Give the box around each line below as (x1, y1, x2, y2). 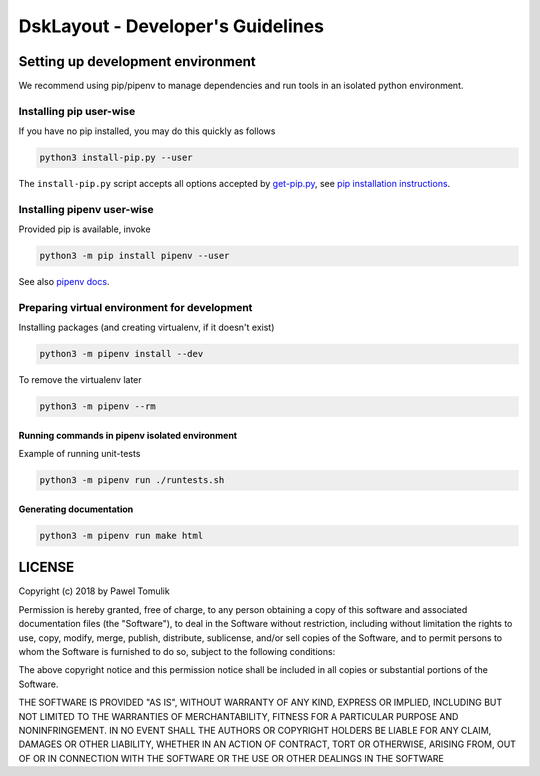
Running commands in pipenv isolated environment (18, 429, 238, 441)
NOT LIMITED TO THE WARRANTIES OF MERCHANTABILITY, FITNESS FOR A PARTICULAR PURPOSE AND (18, 710, 459, 722)
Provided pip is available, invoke (18, 223, 151, 235)
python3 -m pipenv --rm (39, 401, 157, 412)
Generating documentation (18, 503, 134, 515)
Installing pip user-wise (18, 104, 136, 118)
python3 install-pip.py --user (39, 152, 194, 164)
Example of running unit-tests (18, 448, 141, 460)
